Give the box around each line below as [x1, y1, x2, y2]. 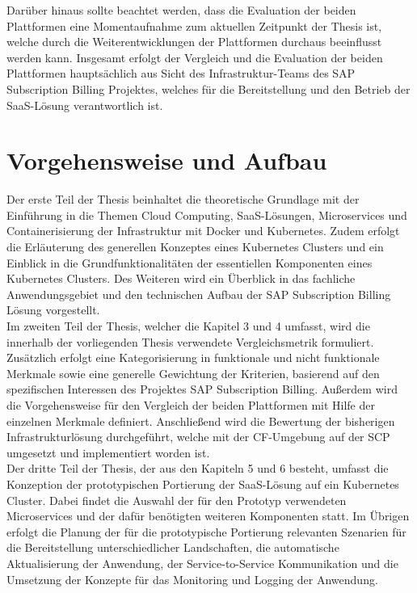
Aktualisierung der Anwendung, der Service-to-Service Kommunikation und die [6, 554, 398, 571]
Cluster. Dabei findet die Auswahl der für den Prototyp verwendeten [6, 491, 347, 508]
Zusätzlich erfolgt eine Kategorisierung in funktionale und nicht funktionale [6, 349, 380, 366]
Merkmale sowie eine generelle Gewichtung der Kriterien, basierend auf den [6, 364, 380, 381]
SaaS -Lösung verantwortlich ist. [6, 96, 163, 113]
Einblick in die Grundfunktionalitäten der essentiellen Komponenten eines [6, 254, 373, 271]
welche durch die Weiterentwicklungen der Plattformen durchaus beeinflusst [6, 33, 382, 50]
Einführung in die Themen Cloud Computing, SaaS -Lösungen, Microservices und [6, 206, 407, 223]
